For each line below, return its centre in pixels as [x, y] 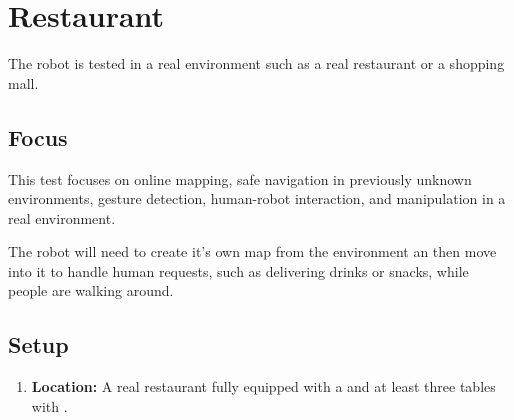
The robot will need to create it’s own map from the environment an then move [252, 251]
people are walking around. [91, 290]
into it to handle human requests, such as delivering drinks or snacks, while [238, 270]
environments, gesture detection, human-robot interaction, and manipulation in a [257, 198]
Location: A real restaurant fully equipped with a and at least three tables [263, 386]
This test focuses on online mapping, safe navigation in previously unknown [240, 178]
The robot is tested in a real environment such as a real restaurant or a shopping [256, 63]
